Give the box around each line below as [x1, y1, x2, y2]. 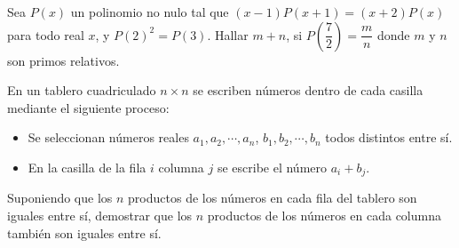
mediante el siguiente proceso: [7, 98, 170, 116]
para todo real [7, 25, 84, 44]
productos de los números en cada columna [207, 206, 441, 225]
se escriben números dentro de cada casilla [193, 81, 423, 100]
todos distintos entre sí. [325, 128, 453, 147]
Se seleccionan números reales [28, 128, 189, 147]
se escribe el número [217, 157, 328, 176]
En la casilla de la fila [28, 157, 146, 176]
